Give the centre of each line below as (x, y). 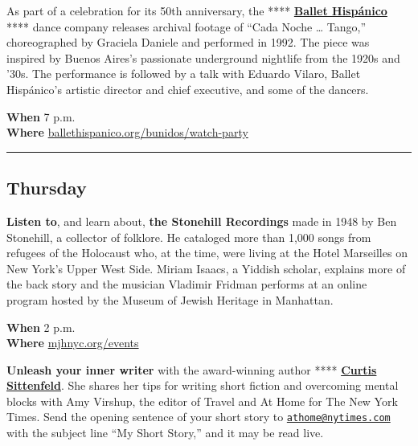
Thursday (47, 188)
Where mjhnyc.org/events (73, 343)
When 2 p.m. (41, 327)
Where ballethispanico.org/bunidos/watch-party (127, 132)
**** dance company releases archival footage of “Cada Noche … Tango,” (186, 26)
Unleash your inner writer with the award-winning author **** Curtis (192, 369)
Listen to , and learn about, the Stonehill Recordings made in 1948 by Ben (202, 221)
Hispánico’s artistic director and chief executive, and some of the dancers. (188, 89)
